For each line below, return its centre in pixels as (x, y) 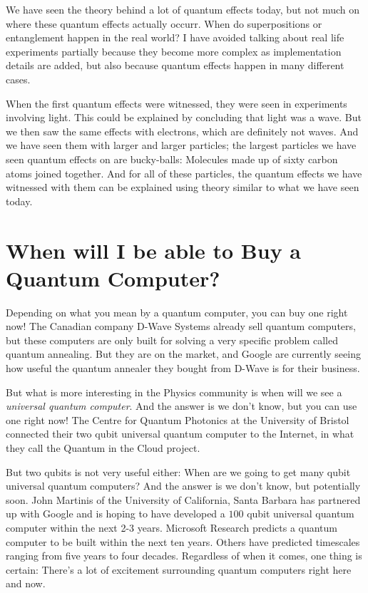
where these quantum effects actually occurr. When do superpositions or (164, 23)
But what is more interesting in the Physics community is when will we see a (174, 392)
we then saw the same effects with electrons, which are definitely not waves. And (182, 131)
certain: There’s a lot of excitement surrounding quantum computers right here (179, 569)
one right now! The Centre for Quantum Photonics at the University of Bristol (178, 419)
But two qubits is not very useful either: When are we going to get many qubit (178, 471)
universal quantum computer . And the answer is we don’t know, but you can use (182, 406)
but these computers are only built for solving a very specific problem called (172, 340)
